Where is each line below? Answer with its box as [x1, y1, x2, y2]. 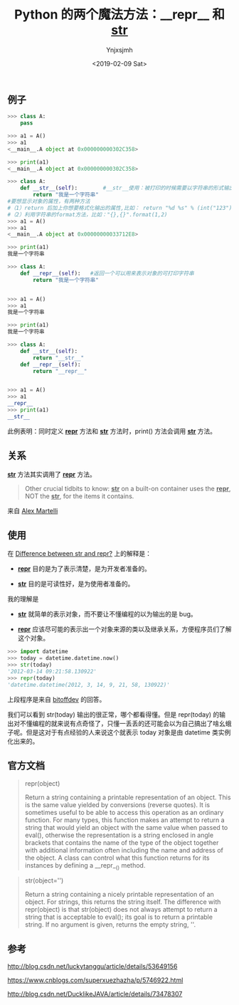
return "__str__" [33, 354, 84, 362]
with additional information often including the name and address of [24, 846, 224, 854]
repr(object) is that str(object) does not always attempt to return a [24, 905, 218, 914]
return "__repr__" [33, 367, 87, 374]
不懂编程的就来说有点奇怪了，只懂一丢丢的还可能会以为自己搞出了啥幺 [19, 719, 225, 727]
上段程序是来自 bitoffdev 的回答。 [7, 695, 106, 703]
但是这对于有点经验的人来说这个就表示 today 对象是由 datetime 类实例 [26, 727, 231, 737]
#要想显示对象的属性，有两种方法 [7, 198, 90, 205]
